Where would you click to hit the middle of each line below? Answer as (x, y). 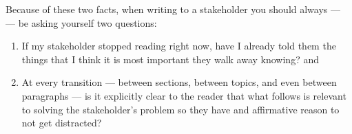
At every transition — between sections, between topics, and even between (179, 82)
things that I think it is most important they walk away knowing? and (170, 59)
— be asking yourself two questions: (81, 22)
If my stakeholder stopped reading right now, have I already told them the (179, 46)
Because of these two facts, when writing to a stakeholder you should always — (173, 9)
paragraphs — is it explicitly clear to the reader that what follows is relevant (184, 95)
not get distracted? (62, 123)
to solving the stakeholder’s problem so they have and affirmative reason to (180, 109)
